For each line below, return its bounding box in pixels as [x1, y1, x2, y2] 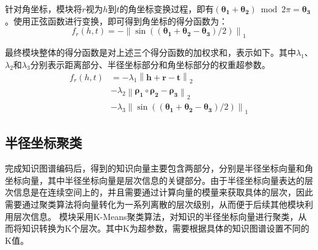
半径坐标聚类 [5, 133, 82, 152]
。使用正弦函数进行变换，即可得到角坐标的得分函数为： [5, 14, 227, 27]
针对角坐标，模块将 [5, 2, 82, 15]
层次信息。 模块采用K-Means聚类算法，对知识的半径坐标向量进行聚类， [13, 210, 298, 222]
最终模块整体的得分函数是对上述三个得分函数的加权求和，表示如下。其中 [5, 45, 296, 58]
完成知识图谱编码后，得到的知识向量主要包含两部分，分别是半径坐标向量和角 [5, 162, 313, 175]
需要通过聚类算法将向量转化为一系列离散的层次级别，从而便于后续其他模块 [5, 198, 305, 211]
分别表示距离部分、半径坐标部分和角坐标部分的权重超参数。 [30, 58, 270, 70]
